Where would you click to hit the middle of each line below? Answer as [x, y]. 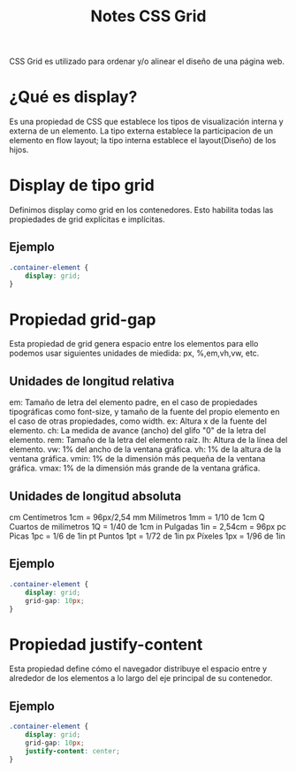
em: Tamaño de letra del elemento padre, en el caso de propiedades [133, 402]
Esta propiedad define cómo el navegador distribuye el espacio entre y [138, 669]
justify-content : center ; [73, 751]
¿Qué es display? [73, 97]
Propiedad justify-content [106, 644]
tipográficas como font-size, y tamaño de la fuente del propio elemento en [144, 412]
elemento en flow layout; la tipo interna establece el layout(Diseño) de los [143, 141]
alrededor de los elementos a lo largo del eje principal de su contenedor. [141, 678]
